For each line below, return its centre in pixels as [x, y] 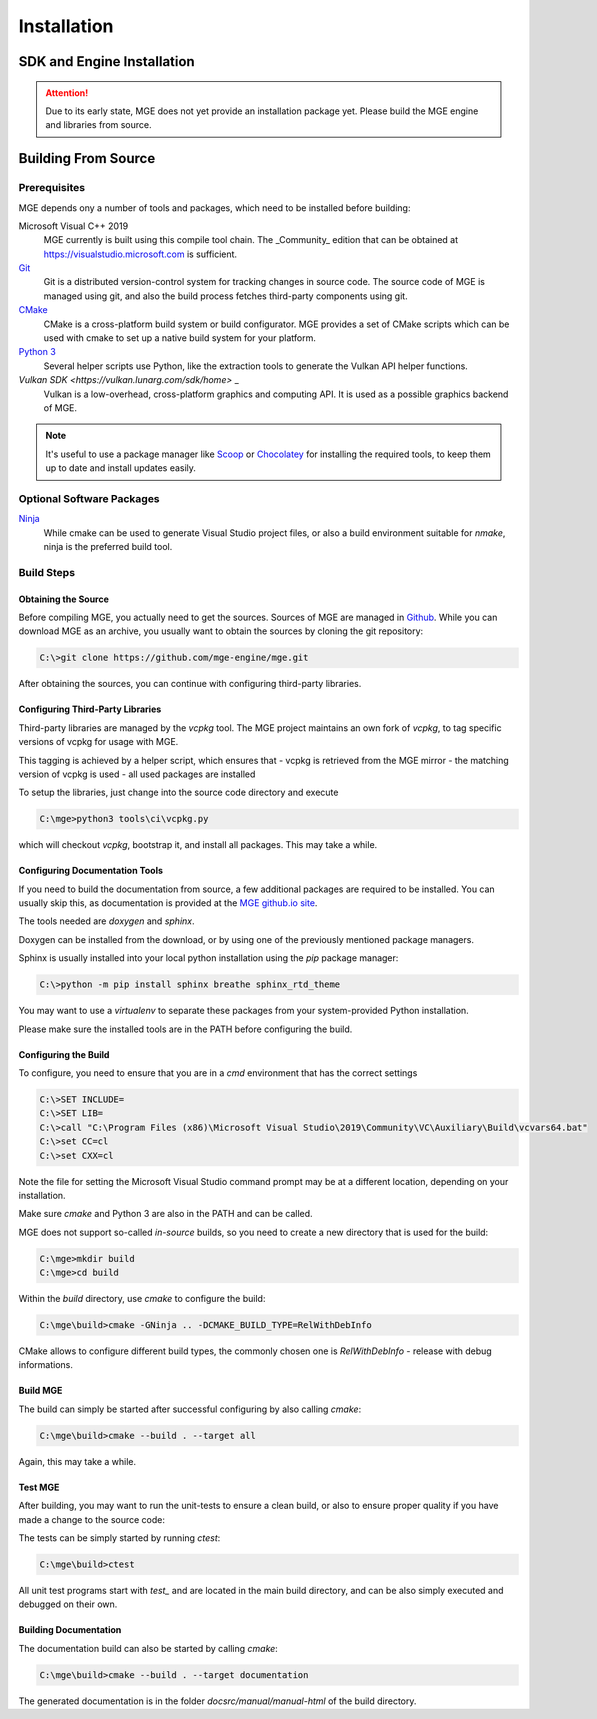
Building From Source [87, 158]
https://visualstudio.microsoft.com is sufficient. [140, 254]
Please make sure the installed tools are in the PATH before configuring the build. [185, 1029]
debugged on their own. [68, 1604]
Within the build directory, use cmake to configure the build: [142, 1299]
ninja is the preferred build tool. [108, 547]
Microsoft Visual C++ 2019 [73, 226]
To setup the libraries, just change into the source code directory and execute [178, 792]
